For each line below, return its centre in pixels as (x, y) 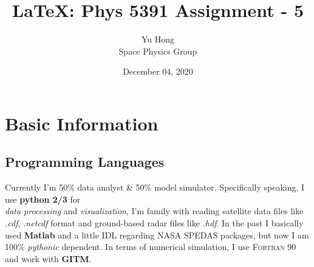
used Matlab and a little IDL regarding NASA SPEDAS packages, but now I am (157, 235)
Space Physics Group (158, 51)
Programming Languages (85, 162)
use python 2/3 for (43, 199)
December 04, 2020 (158, 71)
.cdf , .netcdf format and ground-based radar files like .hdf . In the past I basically (154, 223)
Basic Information (82, 123)
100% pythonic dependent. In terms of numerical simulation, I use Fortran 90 (151, 247)
